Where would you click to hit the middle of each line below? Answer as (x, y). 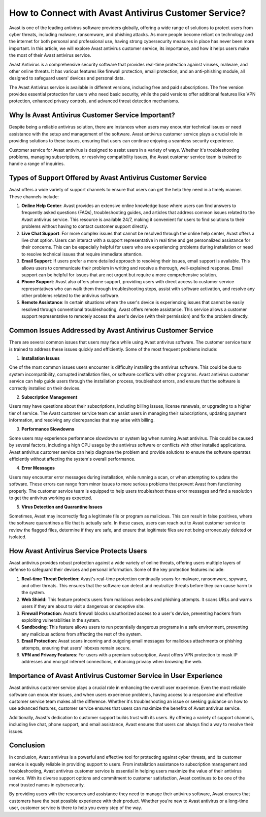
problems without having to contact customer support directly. (85, 226)
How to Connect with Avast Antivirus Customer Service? (127, 13)
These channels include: (34, 196)
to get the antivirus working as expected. (50, 498)
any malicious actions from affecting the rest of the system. (82, 634)
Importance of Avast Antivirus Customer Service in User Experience (116, 676)
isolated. (18, 537)
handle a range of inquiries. (37, 164)
